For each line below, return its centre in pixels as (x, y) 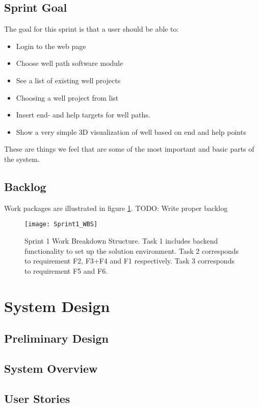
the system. (22, 159)
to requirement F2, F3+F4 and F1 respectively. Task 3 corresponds (129, 261)
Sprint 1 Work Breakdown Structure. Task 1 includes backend (121, 241)
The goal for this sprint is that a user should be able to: (92, 29)
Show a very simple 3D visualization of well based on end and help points (131, 131)
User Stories (37, 398)
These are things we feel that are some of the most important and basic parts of (129, 149)
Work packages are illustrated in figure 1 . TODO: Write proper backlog (116, 208)
